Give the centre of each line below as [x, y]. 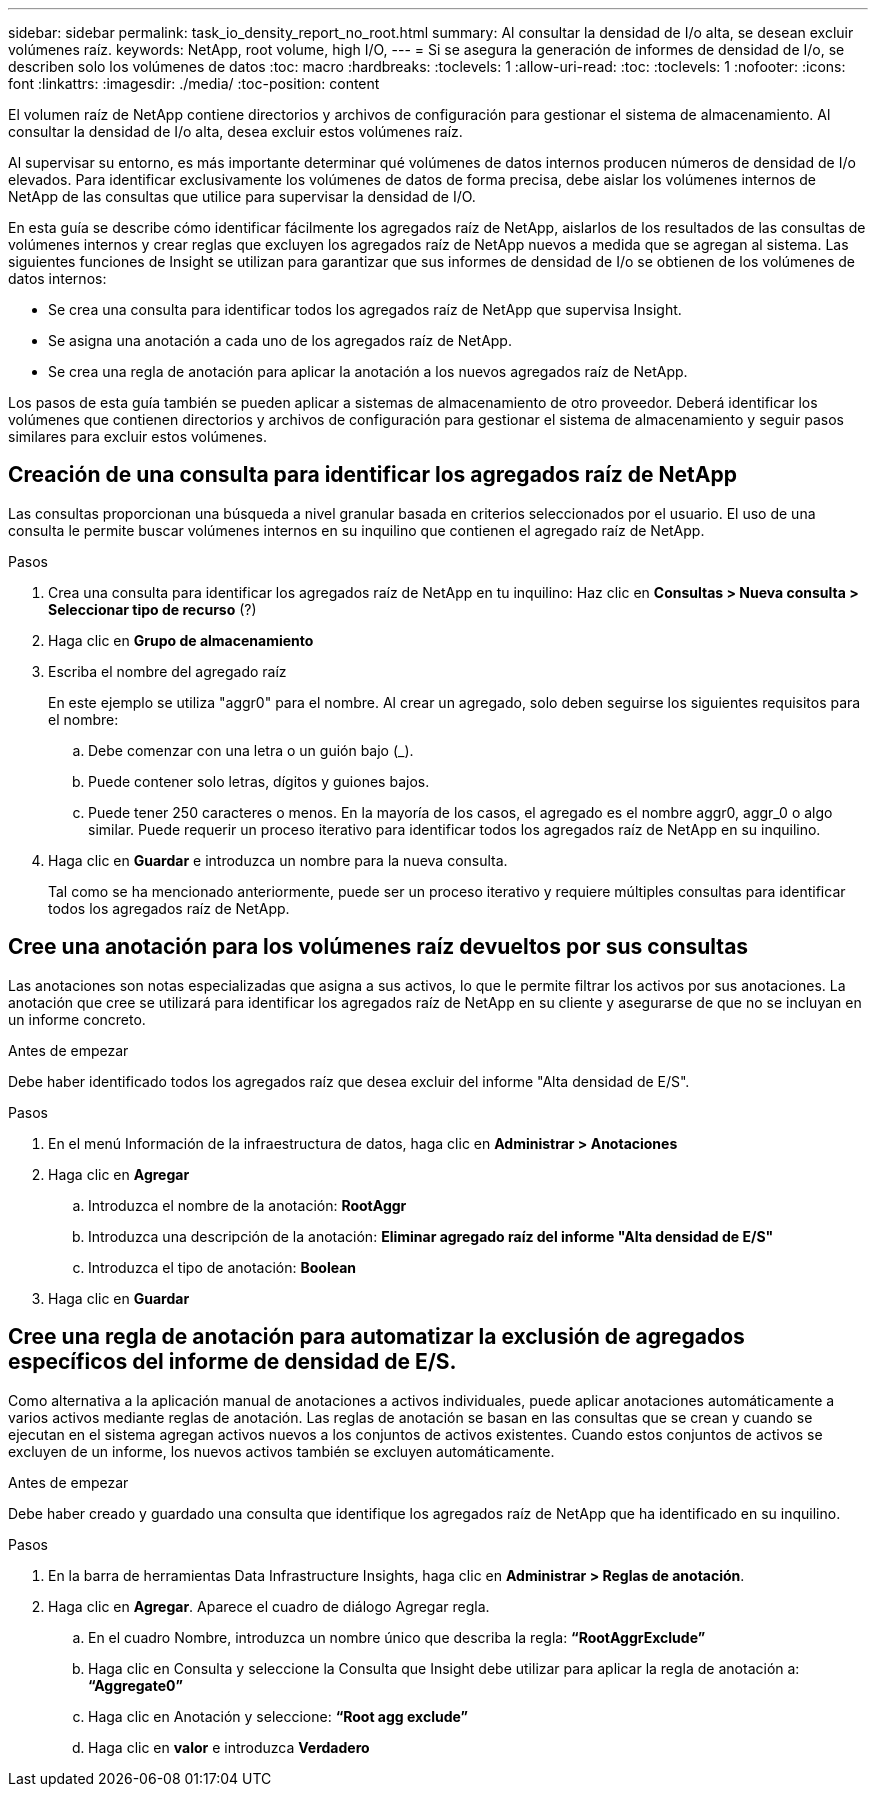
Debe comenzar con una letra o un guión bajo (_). [251, 750]
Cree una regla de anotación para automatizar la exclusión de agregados [376, 1337]
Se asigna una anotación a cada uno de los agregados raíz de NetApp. [280, 340]
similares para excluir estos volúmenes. [137, 436]
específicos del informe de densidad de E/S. [232, 1362]
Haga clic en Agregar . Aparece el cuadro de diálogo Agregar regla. [269, 1606]
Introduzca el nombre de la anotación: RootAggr [247, 1205]
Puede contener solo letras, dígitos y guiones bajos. [259, 781]
